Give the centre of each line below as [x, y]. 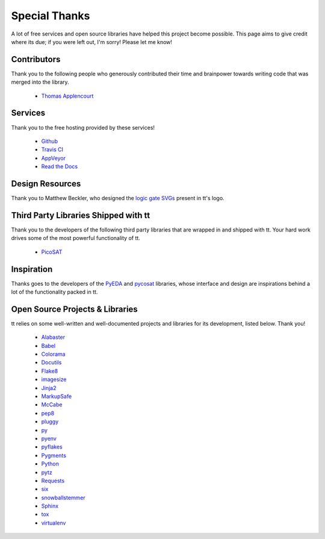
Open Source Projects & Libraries [74, 309]
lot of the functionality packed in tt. [54, 292]
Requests [53, 481]
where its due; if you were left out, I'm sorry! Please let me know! [92, 42]
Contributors [36, 59]
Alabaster [53, 337]
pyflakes [52, 447]
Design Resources [46, 184]
